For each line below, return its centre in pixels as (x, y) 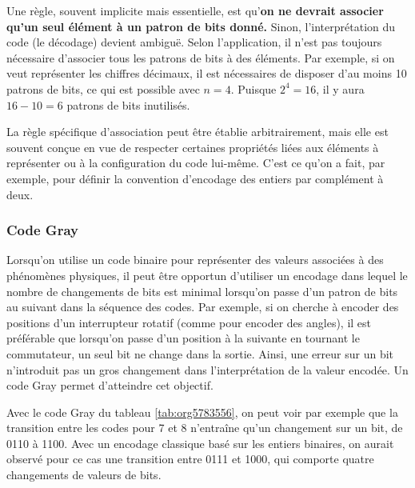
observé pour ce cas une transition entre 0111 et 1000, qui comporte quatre (190, 459)
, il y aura (340, 88)
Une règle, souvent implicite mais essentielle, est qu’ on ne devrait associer (195, 10)
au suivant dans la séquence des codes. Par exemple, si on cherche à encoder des (203, 307)
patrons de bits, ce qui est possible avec (103, 88)
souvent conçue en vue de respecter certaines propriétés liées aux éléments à (193, 147)
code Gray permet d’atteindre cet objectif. (110, 385)
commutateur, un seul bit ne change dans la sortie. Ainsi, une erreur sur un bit (200, 353)
